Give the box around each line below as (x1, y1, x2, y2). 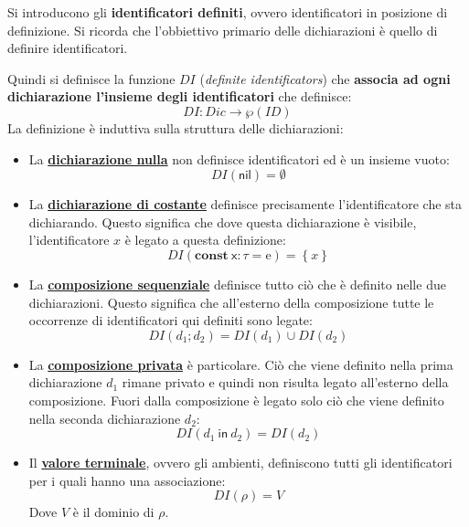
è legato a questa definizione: (124, 230, 286, 249)
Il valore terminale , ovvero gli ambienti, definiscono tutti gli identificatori (28, 453, 453, 472)
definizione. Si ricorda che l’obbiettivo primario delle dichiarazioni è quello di (7, 20, 438, 39)
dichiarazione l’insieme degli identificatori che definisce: (7, 87, 352, 106)
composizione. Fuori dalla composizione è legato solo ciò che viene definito (28, 390, 444, 409)
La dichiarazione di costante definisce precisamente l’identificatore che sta (28, 195, 463, 214)
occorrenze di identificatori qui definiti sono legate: (28, 311, 313, 330)
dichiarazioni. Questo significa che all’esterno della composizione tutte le (28, 292, 434, 311)
